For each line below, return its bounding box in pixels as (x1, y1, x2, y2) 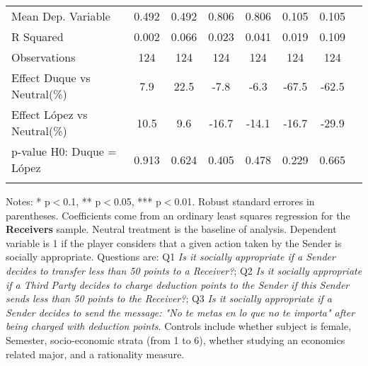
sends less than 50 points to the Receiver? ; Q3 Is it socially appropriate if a (6, 291, 332, 306)
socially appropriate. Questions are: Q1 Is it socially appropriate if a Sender (6, 249, 335, 264)
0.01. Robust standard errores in (174, 194, 315, 208)
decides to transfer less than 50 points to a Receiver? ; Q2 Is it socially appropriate (6, 263, 362, 278)
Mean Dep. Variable (11, 8, 110, 24)
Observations (11, 49, 76, 65)
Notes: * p (6, 194, 50, 208)
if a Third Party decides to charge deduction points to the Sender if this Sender (6, 277, 350, 292)
